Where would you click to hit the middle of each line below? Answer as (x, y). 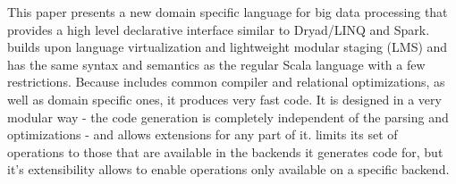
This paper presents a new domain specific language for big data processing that (228, 12)
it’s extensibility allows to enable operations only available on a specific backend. (228, 169)
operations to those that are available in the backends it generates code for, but (225, 151)
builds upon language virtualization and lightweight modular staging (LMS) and (228, 47)
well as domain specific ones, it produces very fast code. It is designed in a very (224, 99)
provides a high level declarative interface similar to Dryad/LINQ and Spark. (219, 29)
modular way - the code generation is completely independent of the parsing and (228, 117)
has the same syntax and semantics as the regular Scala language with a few (216, 64)
